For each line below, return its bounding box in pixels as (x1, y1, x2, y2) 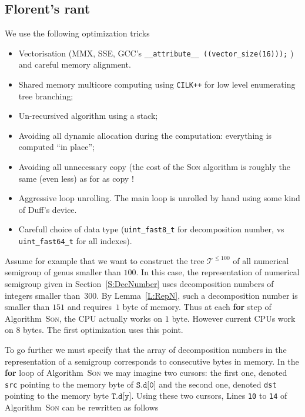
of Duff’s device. (18, 203, 77, 215)
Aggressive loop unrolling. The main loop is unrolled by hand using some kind (18, 192, 300, 204)
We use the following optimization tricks (5, 27, 150, 39)
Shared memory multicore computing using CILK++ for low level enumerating (18, 78, 296, 91)
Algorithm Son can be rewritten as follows (5, 401, 159, 413)
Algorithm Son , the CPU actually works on (5, 312, 163, 324)
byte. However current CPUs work (172, 312, 296, 324)
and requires (67, 301, 112, 313)
